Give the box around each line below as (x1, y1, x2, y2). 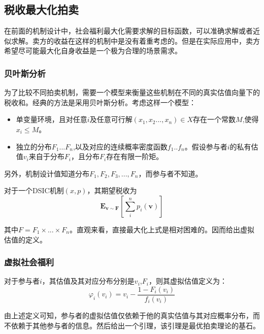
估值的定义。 (4, 234, 47, 245)
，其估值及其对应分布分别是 (42, 276, 135, 286)
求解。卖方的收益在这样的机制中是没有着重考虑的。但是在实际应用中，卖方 (11, 35, 260, 46)
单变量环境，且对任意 (16, 114, 87, 125)
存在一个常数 (193, 114, 236, 125)
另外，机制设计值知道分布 (4, 168, 89, 178)
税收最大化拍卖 (4, 2, 79, 17)
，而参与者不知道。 (138, 168, 203, 178)
